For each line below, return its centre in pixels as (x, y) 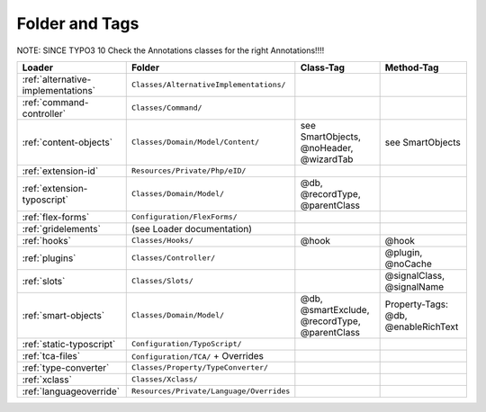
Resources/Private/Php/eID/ (189, 171)
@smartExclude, (335, 309)
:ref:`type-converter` (66, 367)
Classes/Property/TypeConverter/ (200, 367)
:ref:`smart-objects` (63, 315)
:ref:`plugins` (49, 258)
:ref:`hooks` (47, 240)
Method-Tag (412, 67)
